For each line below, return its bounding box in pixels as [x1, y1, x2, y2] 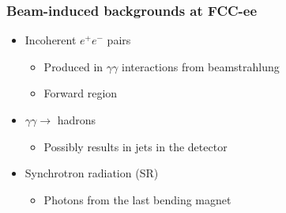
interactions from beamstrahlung [121, 58, 280, 74]
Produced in [43, 58, 103, 74]
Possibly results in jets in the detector [43, 138, 228, 154]
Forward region [43, 85, 118, 101]
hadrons [57, 112, 96, 127]
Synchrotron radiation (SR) [24, 165, 159, 181]
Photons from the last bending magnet [43, 191, 231, 207]
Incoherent [24, 32, 77, 48]
